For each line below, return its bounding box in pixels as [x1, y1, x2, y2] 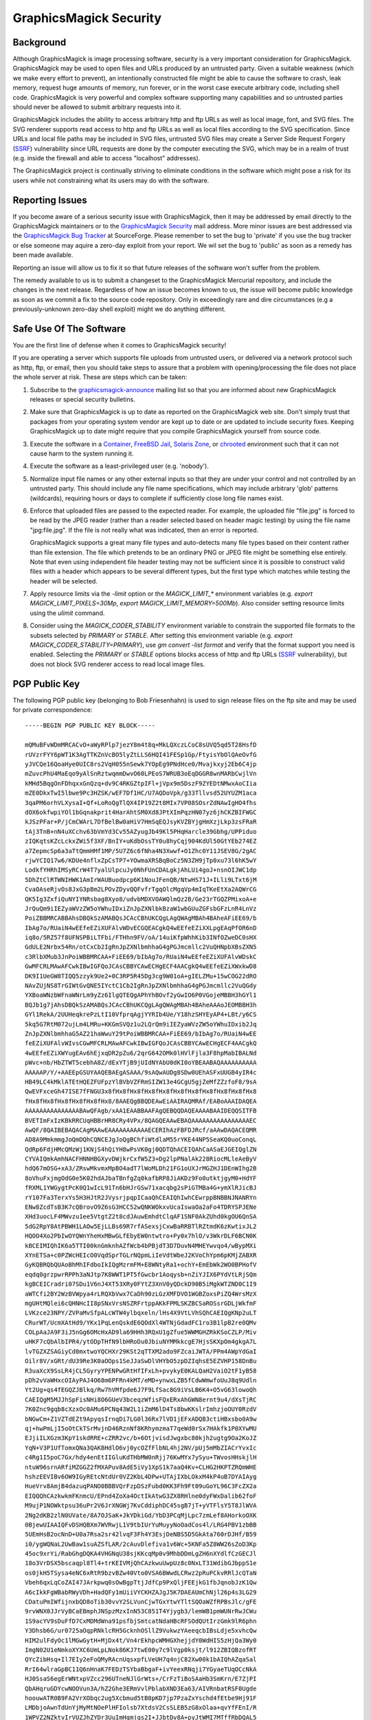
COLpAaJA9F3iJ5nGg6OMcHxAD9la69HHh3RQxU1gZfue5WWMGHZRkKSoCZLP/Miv [25, 1329, 257, 1336]
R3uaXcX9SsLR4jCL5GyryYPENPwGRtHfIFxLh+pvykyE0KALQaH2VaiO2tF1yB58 [25, 1366, 257, 1375]
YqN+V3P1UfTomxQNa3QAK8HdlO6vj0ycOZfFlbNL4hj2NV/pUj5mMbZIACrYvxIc [25, 1443, 257, 1452]
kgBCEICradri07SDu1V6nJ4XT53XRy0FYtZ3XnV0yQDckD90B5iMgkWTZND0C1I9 [25, 1280, 257, 1288]
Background [12, 36, 67, 48]
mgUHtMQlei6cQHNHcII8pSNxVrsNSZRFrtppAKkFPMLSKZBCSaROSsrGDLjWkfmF [25, 1299, 257, 1307]
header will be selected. [30, 577, 98, 585]
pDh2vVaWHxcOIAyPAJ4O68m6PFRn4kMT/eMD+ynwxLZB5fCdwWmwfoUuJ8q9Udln [25, 1377, 257, 1384]
